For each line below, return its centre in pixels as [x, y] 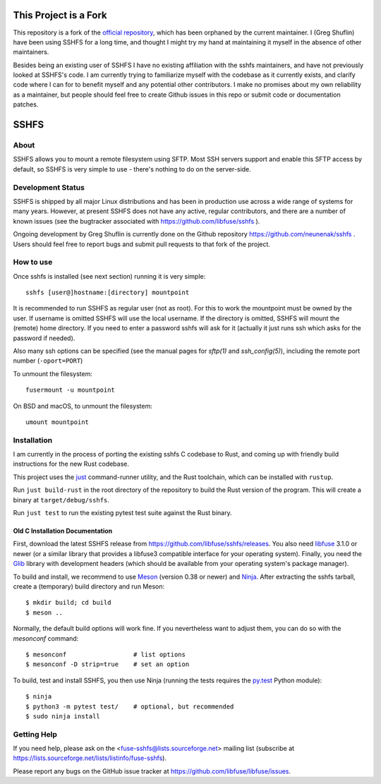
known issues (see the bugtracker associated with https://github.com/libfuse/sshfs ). [137, 221]
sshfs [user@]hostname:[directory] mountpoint [108, 293]
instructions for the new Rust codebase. [71, 464]
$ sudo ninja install [63, 716]
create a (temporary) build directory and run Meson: [89, 586]
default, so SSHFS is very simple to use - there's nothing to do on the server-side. [132, 169]
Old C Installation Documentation [63, 531]
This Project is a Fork [60, 15]
